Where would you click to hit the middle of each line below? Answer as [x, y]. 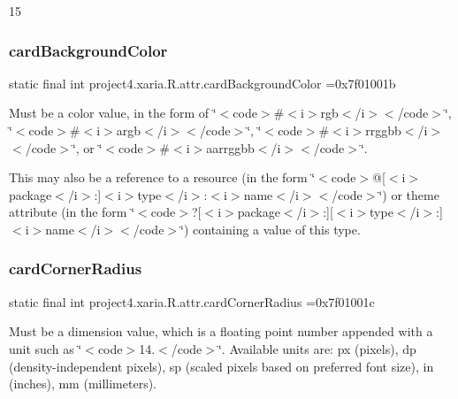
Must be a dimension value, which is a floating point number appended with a [221, 331]
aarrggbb [230, 147]
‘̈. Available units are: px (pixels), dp [317, 348]
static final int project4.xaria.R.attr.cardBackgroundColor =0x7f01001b [202, 83]
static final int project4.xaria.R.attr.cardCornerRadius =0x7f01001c [192, 301]
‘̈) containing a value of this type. [271, 229]
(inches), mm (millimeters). [83, 384]
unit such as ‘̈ [46, 348]
